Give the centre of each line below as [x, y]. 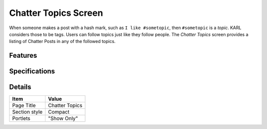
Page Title [24, 105]
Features [23, 56]
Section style [27, 112]
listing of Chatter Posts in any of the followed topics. [62, 42]
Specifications [32, 71]
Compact [59, 112]
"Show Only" [63, 119]
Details [20, 87]
